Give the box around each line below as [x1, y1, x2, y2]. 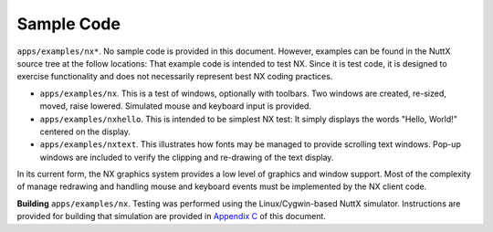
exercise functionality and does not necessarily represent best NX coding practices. [16, 71, 333, 82]
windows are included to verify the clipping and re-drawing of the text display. [39, 152, 334, 163]
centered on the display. [39, 126, 131, 137]
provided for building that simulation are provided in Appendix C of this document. [16, 211, 326, 222]
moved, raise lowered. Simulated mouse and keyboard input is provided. [39, 100, 312, 111]
